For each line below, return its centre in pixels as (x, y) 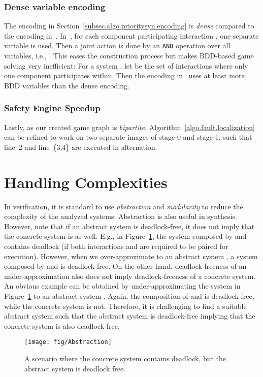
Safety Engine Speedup (52, 108)
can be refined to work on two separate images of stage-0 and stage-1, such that (128, 137)
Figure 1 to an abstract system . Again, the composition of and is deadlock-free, (129, 295)
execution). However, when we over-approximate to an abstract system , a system (131, 256)
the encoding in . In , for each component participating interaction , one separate (131, 35)
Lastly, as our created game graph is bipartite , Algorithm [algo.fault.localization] (129, 127)
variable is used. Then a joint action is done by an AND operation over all (117, 45)
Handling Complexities (86, 182)
